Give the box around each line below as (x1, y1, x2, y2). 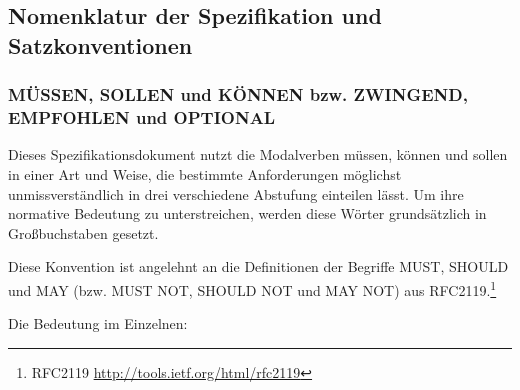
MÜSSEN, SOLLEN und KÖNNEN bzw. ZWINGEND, (8, 82, 468, 107)
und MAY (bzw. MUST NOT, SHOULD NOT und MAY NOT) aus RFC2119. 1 (8, 276, 497, 300)
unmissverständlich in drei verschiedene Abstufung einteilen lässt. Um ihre (8, 183, 464, 204)
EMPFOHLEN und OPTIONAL (8, 105, 276, 130)
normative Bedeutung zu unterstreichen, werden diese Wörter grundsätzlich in (8, 203, 487, 224)
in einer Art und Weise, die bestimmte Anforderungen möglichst (8, 163, 402, 184)
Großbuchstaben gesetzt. (8, 222, 159, 243)
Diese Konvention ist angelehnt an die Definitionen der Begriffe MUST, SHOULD (8, 256, 509, 277)
